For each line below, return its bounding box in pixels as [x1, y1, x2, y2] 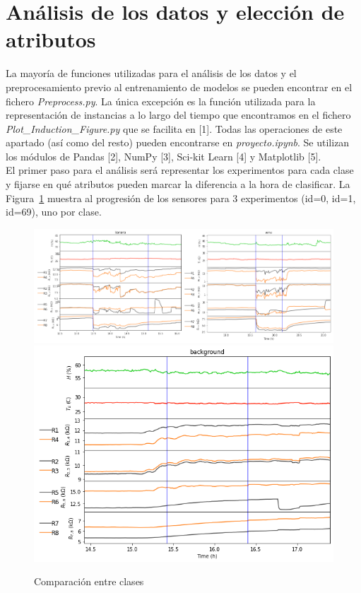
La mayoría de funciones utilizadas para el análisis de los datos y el [6, 66, 297, 81]
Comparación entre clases [34, 574, 144, 589]
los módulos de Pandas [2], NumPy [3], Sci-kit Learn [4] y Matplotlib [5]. [6, 148, 321, 163]
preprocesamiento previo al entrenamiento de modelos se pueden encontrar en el [6, 79, 353, 94]
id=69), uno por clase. [6, 204, 102, 219]
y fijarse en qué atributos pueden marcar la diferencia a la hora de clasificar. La [6, 177, 350, 192]
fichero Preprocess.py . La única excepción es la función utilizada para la [6, 93, 316, 108]
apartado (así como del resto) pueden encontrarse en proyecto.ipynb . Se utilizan [6, 135, 350, 150]
